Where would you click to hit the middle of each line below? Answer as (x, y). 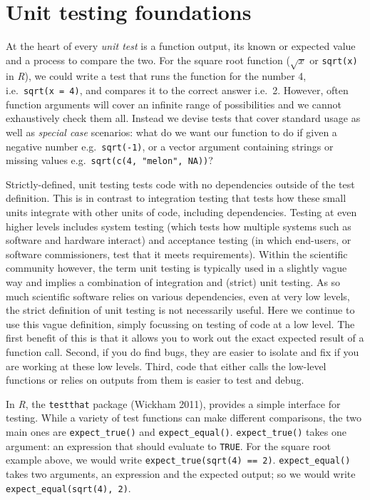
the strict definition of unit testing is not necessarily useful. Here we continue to (180, 310)
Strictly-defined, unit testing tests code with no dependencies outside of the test (180, 184)
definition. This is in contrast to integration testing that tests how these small (176, 198)
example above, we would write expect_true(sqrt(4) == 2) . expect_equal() (178, 460)
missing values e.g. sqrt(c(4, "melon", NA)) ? (109, 160)
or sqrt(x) (334, 60)
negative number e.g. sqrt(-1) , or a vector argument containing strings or (170, 146)
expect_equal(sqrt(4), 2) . (68, 488)
